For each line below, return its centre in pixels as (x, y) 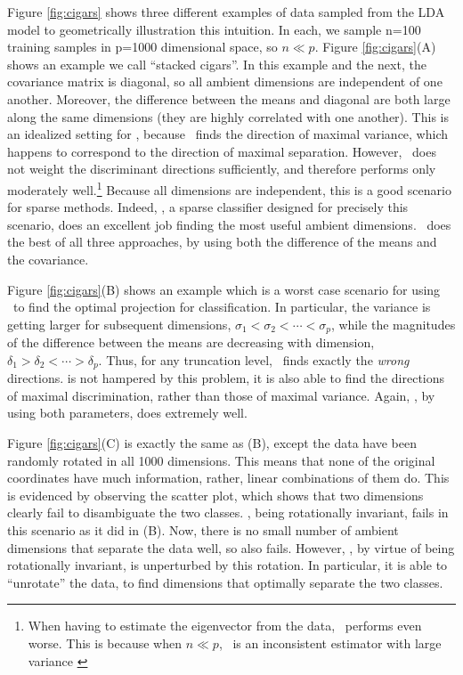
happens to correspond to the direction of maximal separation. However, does (222, 151)
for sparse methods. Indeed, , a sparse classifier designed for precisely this (208, 207)
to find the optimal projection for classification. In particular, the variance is (222, 307)
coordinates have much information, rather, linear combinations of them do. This (228, 478)
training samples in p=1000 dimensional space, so (142, 47)
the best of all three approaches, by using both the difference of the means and (222, 242)
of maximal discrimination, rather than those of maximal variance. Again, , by (221, 395)
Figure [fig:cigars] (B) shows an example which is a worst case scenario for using (224, 289)
